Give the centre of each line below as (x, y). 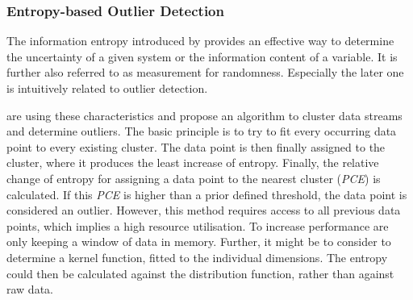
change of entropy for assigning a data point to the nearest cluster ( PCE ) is (194, 178)
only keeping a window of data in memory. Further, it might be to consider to (199, 242)
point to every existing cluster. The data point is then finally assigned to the (196, 146)
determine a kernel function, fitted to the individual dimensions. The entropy (197, 257)
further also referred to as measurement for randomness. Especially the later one (205, 72)
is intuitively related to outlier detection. (107, 88)
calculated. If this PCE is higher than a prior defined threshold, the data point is (207, 194)
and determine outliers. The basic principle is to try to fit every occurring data (202, 131)
